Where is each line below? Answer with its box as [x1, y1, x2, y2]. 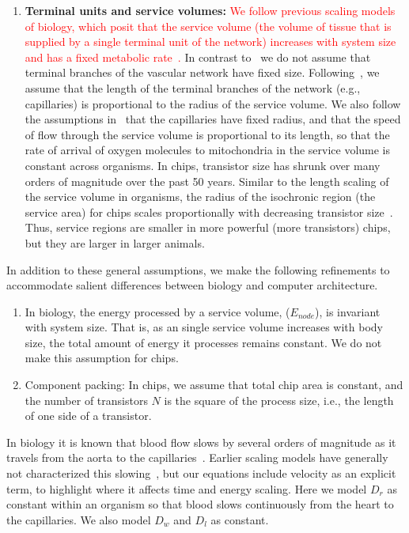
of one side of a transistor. [25, 407, 152, 424]
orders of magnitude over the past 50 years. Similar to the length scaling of [25, 172, 389, 189]
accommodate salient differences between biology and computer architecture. [6, 277, 378, 293]
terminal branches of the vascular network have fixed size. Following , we [25, 64, 380, 81]
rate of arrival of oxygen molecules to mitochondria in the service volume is [25, 142, 391, 158]
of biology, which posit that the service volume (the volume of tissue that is [25, 17, 392, 34]
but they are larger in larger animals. [25, 234, 205, 251]
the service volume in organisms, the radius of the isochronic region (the [25, 188, 376, 205]
